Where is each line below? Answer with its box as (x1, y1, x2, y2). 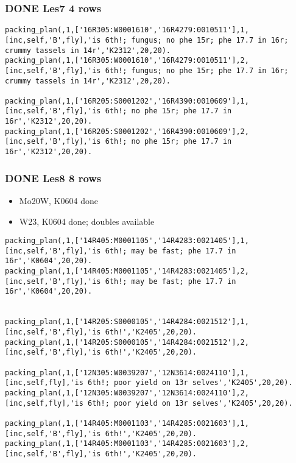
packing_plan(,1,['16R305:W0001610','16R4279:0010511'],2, (5, 56, 249, 65)
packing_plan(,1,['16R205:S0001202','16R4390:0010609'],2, (5, 127, 249, 136)
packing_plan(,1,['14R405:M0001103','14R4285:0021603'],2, (5, 439, 249, 448)
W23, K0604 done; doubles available (19, 214, 155, 227)
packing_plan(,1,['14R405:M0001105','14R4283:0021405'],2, (5, 267, 249, 276)
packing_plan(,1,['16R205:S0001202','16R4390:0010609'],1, (5, 96, 249, 105)
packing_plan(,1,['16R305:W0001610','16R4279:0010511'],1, (5, 26, 249, 35)
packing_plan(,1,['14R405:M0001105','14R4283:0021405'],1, (5, 236, 249, 246)
